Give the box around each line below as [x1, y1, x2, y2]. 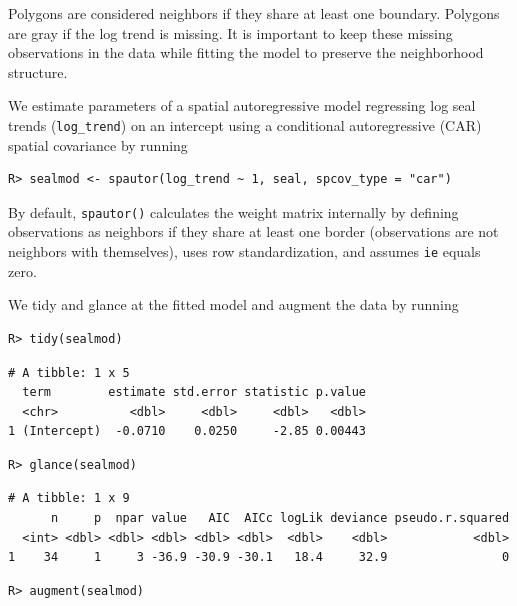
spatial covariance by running [8, 134, 188, 155]
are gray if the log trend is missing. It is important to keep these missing [8, 22, 453, 43]
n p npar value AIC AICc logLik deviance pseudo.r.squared [50, 511, 510, 526]
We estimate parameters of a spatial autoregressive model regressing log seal [8, 95, 476, 116]
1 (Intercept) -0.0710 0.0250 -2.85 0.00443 [8, 424, 366, 439]
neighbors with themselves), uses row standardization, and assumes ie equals [8, 241, 481, 262]
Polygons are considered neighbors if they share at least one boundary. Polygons [8, 3, 500, 23]
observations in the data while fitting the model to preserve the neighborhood [8, 42, 484, 63]
